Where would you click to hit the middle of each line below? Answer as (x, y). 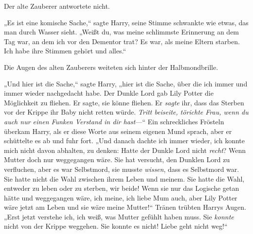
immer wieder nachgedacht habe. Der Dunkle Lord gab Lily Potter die (109, 93)
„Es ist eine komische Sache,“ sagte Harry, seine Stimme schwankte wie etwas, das (126, 22)
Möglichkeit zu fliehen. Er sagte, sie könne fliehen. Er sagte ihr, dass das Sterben (124, 102)
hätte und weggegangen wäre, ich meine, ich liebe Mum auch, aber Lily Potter (121, 197)
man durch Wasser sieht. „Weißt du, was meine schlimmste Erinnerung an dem (122, 32)
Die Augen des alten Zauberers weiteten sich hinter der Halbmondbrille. (111, 67)
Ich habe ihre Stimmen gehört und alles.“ (65, 51)
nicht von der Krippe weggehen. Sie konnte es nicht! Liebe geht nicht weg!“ (116, 226)
